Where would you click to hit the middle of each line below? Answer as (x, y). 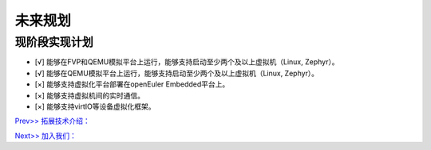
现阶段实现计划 (54, 42)
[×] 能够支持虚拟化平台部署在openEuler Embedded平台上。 (132, 84)
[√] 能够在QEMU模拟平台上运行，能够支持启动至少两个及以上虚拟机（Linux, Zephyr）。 (177, 73)
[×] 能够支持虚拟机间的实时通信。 (90, 95)
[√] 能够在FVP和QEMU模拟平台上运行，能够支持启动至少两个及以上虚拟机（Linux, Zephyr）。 (187, 62)
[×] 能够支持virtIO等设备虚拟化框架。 (95, 106)
